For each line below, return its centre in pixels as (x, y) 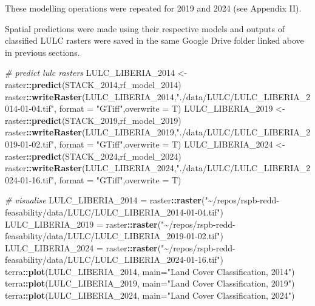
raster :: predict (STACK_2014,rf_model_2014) (93, 84)
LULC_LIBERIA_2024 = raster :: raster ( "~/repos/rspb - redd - (120, 247)
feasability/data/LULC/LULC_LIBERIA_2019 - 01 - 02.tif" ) (114, 236)
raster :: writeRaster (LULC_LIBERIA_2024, (91, 168)
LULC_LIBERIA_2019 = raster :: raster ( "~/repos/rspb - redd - (120, 224)
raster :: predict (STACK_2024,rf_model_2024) (93, 156)
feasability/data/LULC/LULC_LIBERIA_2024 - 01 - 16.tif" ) (114, 260)
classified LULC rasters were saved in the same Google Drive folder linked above (154, 40)
